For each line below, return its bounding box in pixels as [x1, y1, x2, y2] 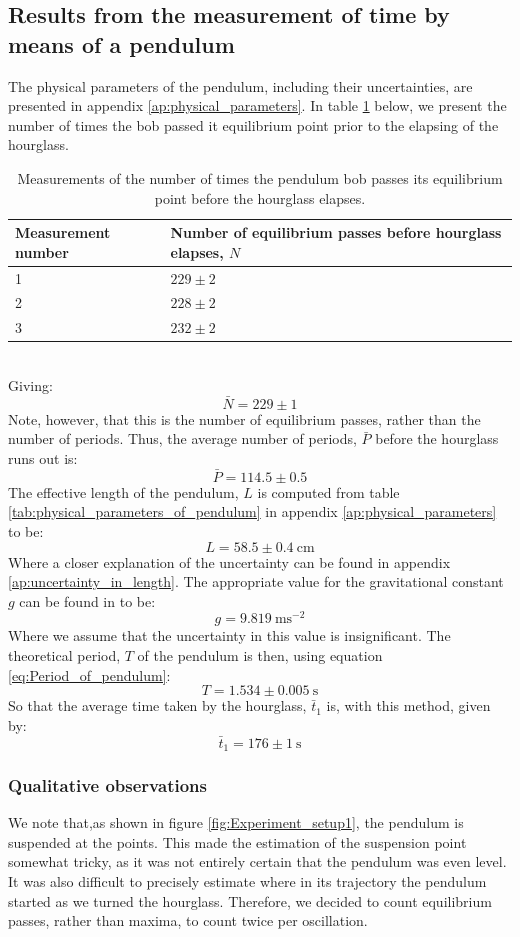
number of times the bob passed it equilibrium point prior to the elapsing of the [8, 114, 499, 135]
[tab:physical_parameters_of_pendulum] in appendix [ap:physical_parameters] [8, 501, 497, 522]
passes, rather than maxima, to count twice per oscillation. [8, 910, 368, 931]
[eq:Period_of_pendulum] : [8, 664, 171, 685]
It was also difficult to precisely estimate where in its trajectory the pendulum [8, 871, 487, 892]
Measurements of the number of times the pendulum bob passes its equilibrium [17, 167, 503, 188]
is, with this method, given [326, 695, 491, 716]
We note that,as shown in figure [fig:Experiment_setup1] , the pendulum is [8, 812, 464, 833]
